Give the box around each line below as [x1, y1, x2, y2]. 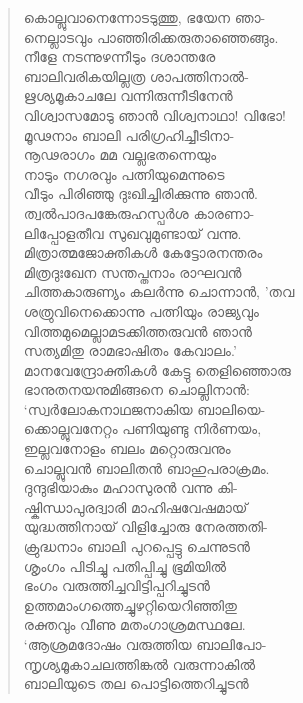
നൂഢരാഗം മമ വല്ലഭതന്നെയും [23, 144, 217, 165]
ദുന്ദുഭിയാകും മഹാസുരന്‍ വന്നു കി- [23, 477, 238, 498]
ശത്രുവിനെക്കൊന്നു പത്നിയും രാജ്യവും [23, 300, 259, 321]
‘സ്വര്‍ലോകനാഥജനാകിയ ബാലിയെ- [23, 398, 266, 419]
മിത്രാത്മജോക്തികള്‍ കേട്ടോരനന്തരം [23, 242, 263, 263]
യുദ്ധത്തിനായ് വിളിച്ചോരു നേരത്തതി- [23, 516, 268, 537]
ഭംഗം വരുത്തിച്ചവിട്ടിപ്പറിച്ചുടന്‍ [23, 575, 210, 596]
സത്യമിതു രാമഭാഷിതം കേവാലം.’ [23, 340, 237, 361]
